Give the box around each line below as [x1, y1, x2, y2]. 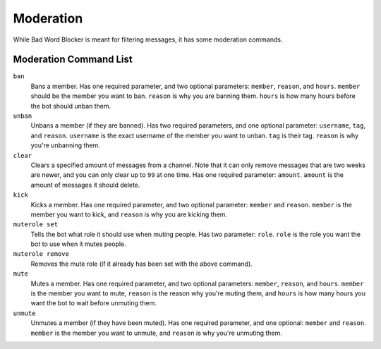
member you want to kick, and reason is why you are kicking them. [30, 210, 228, 219]
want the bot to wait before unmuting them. [30, 299, 157, 307]
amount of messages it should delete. [30, 180, 140, 189]
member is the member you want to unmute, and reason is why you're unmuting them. [30, 329, 282, 337]
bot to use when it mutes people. [30, 240, 126, 248]
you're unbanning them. [30, 141, 100, 149]
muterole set [13, 221, 59, 228]
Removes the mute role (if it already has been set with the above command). [30, 259, 253, 268]
